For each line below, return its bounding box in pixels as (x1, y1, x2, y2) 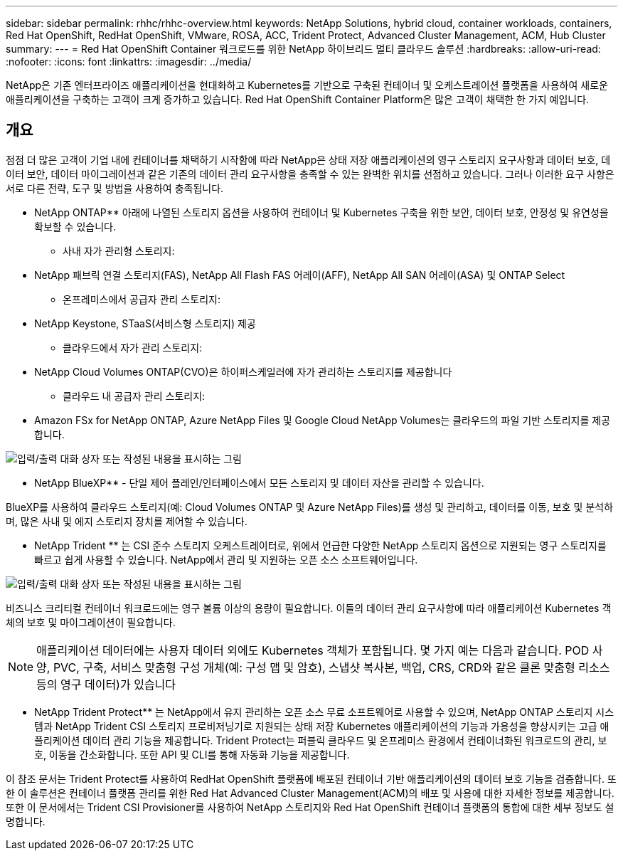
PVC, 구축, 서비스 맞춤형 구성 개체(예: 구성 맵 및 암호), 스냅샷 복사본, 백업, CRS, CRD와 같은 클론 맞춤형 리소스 (53, 660, 610, 675)
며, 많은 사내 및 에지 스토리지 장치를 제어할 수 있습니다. (6, 514, 247, 527)
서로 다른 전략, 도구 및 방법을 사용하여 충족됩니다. (6, 181, 224, 194)
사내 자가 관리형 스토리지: (63, 244, 175, 257)
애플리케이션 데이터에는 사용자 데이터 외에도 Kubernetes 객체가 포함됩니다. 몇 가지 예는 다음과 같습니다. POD (36, 643, 590, 657)
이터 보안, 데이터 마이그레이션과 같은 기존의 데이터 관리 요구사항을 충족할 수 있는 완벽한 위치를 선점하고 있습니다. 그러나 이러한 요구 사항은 (6, 167, 614, 180)
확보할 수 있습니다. (34, 220, 116, 233)
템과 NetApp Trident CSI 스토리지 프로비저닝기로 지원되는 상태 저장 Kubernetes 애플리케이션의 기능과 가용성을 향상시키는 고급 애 (34, 719, 609, 732)
